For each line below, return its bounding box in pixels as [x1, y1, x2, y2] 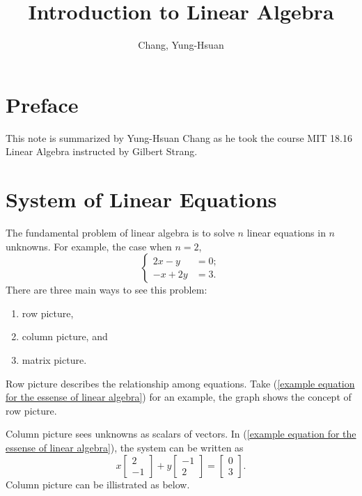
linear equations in [246, 225, 326, 239]
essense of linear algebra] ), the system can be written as [6, 440, 244, 454]
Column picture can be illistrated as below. [6, 477, 190, 491]
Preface [6, 90, 79, 118]
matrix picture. [22, 352, 87, 367]
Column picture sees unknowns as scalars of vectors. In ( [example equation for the [6, 426, 356, 441]
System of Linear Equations [6, 185, 277, 214]
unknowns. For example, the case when [6, 239, 172, 253]
